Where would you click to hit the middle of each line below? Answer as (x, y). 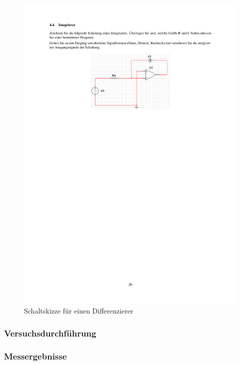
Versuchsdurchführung (50, 333)
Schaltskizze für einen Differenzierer (79, 311)
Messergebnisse (35, 356)
